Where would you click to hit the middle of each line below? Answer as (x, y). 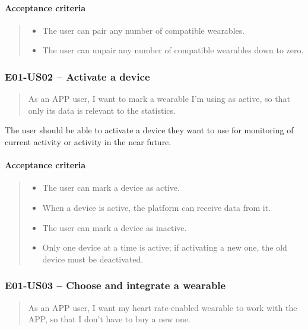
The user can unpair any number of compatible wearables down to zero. (173, 50)
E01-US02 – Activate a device (77, 76)
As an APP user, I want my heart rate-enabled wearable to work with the (163, 307)
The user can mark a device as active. (111, 188)
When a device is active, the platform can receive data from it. (156, 207)
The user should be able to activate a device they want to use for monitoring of (149, 130)
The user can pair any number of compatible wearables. (144, 30)
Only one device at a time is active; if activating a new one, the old (165, 247)
